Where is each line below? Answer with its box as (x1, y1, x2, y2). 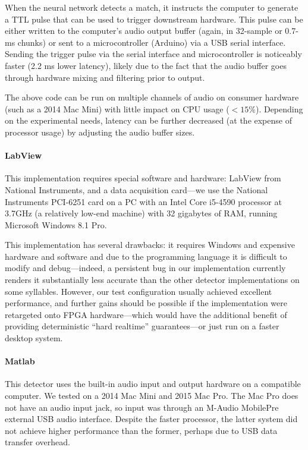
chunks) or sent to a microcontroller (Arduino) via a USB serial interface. (17, 36, 286, 48)
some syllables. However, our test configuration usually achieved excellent (5, 285, 272, 297)
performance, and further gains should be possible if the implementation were (5, 297, 287, 309)
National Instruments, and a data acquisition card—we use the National (5, 183, 268, 196)
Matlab (5, 355, 35, 367)
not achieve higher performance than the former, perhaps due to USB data (5, 424, 278, 436)
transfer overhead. (5, 436, 70, 448)
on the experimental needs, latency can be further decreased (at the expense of (5, 114, 292, 127)
